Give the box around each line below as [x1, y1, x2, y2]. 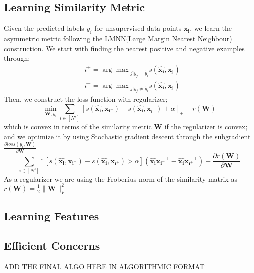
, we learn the [190, 23, 232, 33]
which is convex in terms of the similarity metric [4, 121, 152, 132]
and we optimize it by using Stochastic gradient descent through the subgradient [4, 131, 251, 141]
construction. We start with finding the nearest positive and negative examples [4, 43, 245, 53]
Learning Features [4, 208, 99, 224]
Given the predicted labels [4, 23, 84, 33]
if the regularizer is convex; [164, 121, 248, 132]
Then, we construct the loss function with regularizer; [4, 94, 168, 104]
